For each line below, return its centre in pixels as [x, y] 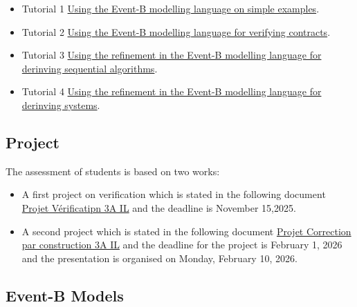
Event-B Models [65, 295]
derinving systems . [61, 105]
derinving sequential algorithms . [90, 68]
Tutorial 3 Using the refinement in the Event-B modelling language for [172, 55]
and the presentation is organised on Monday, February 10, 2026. [159, 258]
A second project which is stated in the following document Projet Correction [186, 231]
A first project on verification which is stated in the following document [174, 194]
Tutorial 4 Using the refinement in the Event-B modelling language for [172, 91]
